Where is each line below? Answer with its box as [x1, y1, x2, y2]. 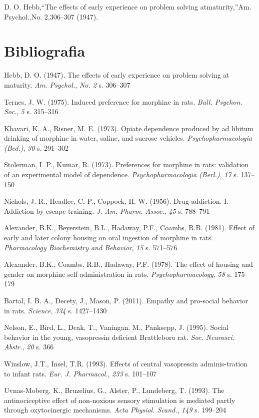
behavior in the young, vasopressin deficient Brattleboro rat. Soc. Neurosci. [4, 331, 235, 342]
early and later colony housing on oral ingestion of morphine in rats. [4, 232, 213, 243]
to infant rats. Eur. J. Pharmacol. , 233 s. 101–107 [4, 368, 157, 378]
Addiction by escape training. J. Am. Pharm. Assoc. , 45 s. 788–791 [4, 205, 210, 216]
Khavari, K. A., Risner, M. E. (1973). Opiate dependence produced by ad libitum [4, 123, 254, 133]
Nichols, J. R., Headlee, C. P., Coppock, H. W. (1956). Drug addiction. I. [4, 196, 228, 206]
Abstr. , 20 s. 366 [4, 341, 54, 352]
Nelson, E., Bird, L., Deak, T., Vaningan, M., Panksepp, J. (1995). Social [4, 322, 228, 332]
